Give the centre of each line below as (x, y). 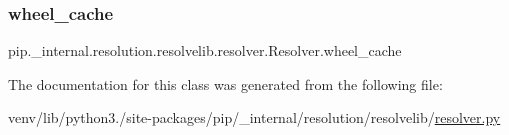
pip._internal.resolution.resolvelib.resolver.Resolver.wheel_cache (205, 50)
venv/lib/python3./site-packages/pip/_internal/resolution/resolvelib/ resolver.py (254, 117)
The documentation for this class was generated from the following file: (225, 83)
